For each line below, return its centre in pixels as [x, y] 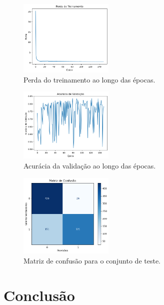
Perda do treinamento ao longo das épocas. [89, 79]
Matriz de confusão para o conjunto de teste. [92, 260]
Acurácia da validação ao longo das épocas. [90, 166]
